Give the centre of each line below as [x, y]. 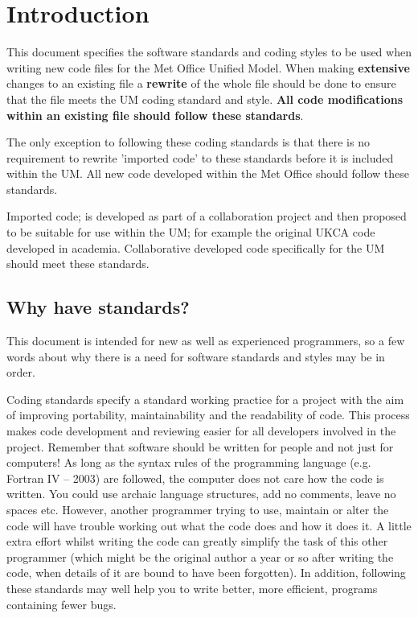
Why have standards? [98, 307]
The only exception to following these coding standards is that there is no [188, 142]
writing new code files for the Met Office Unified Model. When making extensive [208, 67]
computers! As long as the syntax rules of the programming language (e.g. [189, 462]
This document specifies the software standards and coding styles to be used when [209, 52]
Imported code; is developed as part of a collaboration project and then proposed [207, 216]
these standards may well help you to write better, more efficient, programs [192, 588]
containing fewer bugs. [61, 604]
